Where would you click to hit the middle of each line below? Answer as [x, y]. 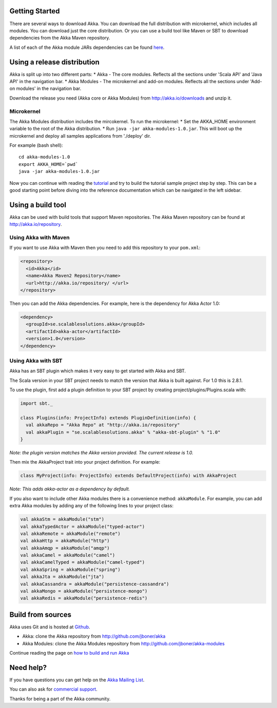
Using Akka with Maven [39, 238]
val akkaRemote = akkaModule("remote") [70, 533]
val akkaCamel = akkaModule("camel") [68, 555]
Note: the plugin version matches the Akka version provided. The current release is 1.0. [101, 452]
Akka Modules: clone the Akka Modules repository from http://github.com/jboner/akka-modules [124, 643]
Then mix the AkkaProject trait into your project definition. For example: [85, 462]
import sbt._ [37, 404]
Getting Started [35, 11]
